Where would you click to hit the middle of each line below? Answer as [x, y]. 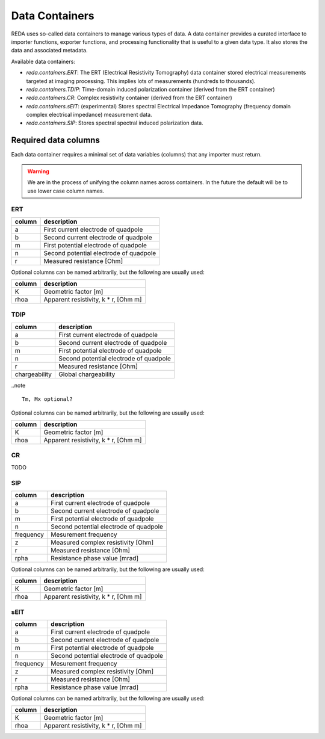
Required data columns [56, 141]
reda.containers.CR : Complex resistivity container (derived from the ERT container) [129, 98]
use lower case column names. [66, 191]
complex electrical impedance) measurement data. [89, 115]
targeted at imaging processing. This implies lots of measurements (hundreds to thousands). [141, 81]
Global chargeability [87, 374]
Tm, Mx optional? [47, 399]
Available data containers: [43, 61]
